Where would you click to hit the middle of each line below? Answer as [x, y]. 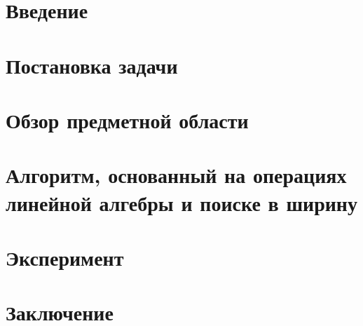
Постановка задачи [92, 65]
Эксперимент [65, 257]
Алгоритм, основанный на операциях [176, 175]
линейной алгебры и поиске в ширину [182, 202]
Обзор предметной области [127, 120]
